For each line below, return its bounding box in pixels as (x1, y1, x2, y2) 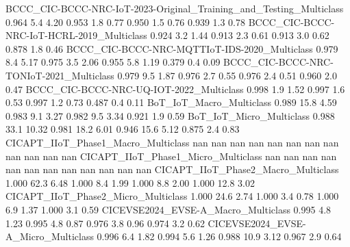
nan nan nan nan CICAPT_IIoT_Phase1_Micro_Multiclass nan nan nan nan (5, 148, 337, 163)
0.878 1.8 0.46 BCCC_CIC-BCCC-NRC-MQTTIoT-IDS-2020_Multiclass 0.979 (5, 41, 338, 55)
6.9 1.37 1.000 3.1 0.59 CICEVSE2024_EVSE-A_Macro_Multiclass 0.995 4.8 (5, 202, 332, 216)
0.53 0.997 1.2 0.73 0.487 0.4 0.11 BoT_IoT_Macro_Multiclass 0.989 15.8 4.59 (5, 95, 337, 109)
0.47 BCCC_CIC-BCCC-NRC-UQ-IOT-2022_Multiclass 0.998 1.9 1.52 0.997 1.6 (5, 81, 345, 96)
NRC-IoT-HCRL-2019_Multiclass (5, 28, 147, 42)
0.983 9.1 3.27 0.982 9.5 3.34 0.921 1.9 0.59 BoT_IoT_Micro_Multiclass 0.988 (5, 108, 335, 122)
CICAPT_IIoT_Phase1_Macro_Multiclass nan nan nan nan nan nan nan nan (5, 135, 339, 149)
